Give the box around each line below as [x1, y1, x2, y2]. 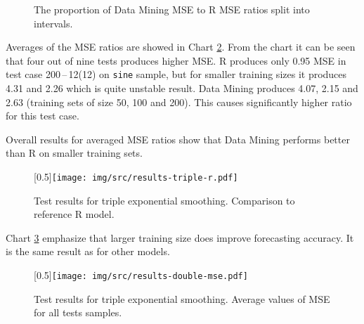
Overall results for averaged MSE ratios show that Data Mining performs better [6, 131, 350, 146]
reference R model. [34, 207, 115, 221]
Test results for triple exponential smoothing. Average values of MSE [34, 291, 330, 306]
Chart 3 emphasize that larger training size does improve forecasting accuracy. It [6, 230, 354, 245]
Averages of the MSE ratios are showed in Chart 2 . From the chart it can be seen [6, 39, 356, 54]
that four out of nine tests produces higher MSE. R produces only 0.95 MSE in [6, 53, 346, 67]
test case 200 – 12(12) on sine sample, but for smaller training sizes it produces [6, 67, 347, 82]
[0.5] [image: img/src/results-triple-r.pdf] [34, 169, 238, 183]
